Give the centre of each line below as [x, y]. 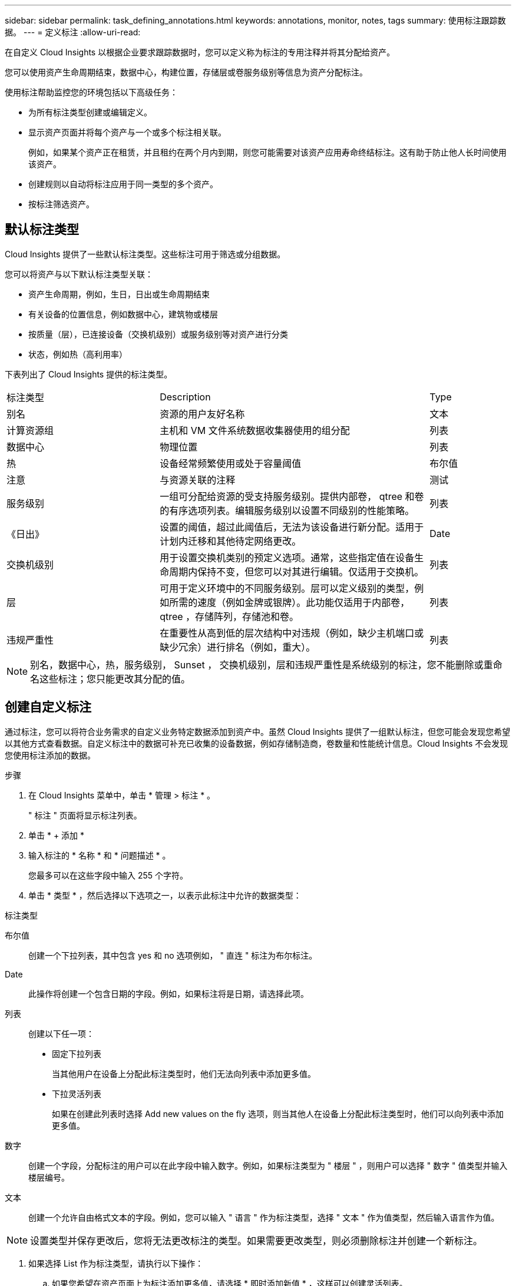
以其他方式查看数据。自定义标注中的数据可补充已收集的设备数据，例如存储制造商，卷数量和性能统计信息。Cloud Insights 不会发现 [257, 743]
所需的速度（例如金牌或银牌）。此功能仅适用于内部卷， [290, 602]
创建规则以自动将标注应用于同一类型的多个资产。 [123, 184]
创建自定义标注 [48, 707]
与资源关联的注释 [198, 480]
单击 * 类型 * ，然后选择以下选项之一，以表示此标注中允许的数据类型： [165, 895]
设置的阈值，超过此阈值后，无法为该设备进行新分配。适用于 [292, 527]
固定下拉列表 [77, 1053]
